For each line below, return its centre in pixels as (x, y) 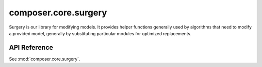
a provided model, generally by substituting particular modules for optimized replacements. (100, 33)
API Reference (31, 47)
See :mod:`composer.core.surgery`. (44, 59)
